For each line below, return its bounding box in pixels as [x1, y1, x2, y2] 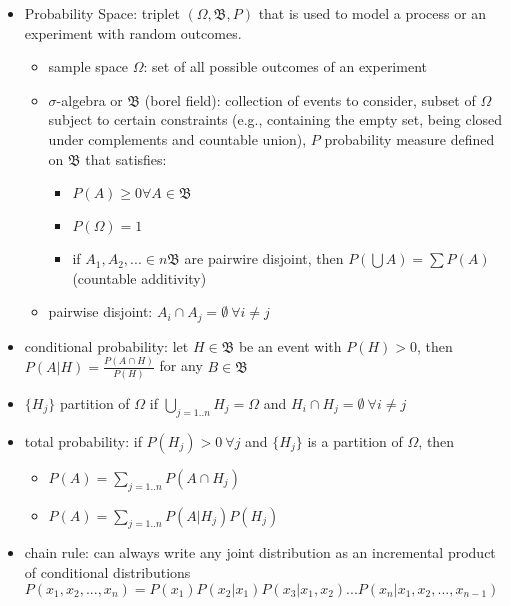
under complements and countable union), [48, 128, 307, 149]
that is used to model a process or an [258, 3, 487, 23]
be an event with [238, 335, 342, 356]
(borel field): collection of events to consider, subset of [144, 89, 476, 110]
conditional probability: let [24, 335, 189, 356]
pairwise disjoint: [48, 301, 153, 322]
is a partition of [307, 430, 403, 451]
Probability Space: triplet [24, 3, 180, 23]
